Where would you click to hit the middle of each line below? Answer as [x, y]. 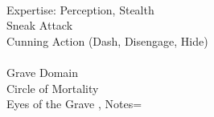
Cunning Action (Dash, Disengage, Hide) [107, 40]
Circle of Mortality [53, 88]
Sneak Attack [40, 25]
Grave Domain [42, 72]
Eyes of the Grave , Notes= [74, 104]
